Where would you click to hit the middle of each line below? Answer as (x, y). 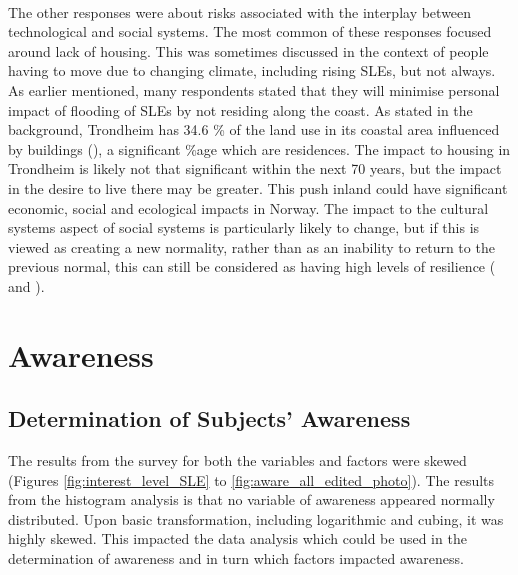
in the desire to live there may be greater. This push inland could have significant (258, 187)
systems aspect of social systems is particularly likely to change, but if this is (244, 227)
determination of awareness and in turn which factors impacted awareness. (236, 558)
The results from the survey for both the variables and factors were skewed (237, 460)
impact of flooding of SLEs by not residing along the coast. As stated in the (240, 109)
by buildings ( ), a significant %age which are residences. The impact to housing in (259, 148)
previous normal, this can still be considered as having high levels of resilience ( (252, 266)
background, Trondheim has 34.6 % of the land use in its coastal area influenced (254, 129)
